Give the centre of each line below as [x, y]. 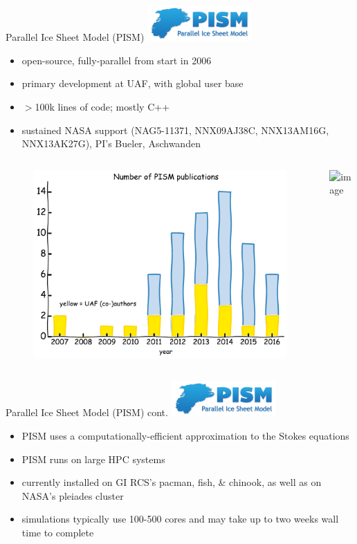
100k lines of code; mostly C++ [102, 106]
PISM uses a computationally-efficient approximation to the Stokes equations [185, 436]
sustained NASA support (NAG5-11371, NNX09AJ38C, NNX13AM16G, [175, 130]
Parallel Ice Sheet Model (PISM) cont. [87, 412]
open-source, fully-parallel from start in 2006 [117, 60]
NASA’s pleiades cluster [73, 495]
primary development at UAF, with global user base [132, 83]
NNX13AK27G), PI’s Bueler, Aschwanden [111, 143]
